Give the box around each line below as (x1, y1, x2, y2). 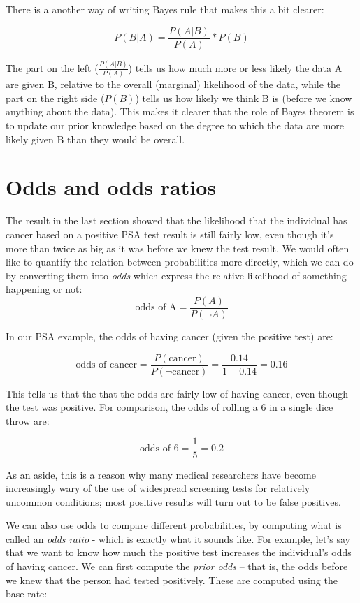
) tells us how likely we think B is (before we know (135, 90, 352, 105)
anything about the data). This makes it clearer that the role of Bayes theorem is (6, 104, 354, 119)
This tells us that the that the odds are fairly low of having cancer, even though (6, 386, 349, 400)
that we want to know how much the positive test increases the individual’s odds (6, 545, 352, 560)
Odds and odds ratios (6, 173, 216, 201)
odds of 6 (140, 443, 179, 453)
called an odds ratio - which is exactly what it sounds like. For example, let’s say (6, 531, 350, 546)
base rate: (6, 586, 48, 601)
